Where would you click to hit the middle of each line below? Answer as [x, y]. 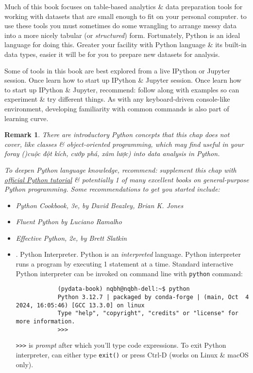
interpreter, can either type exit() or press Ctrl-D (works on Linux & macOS [132, 354]
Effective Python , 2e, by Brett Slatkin [71, 238]
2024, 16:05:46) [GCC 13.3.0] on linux [80, 305]
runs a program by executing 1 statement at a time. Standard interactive [124, 264]
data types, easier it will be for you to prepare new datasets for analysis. [112, 54]
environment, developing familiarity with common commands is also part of [117, 108]
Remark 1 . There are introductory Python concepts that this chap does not [117, 134]
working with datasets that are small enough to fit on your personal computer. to [126, 16]
